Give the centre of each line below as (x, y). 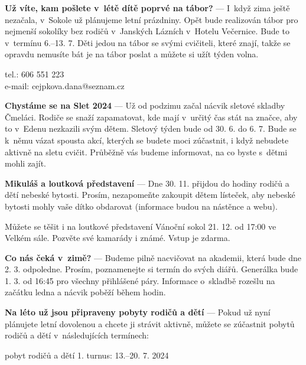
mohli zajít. (26, 163)
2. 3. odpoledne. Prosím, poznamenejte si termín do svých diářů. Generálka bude (152, 269)
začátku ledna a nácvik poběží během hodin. (85, 292)
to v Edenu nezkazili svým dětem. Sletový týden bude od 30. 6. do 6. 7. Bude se (151, 128)
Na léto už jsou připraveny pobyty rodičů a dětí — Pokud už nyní (138, 312)
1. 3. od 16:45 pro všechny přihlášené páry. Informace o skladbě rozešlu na (140, 280)
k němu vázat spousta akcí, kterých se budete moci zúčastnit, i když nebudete (147, 140)
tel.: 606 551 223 (35, 74)
